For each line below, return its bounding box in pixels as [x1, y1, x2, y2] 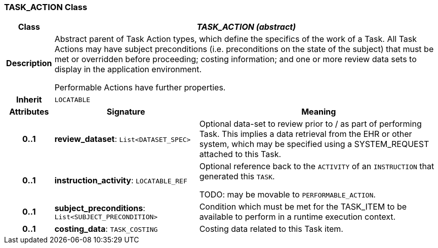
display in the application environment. [54, 64, 202, 75]
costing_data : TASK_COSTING [54, 224, 158, 234]
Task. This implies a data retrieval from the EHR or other [199, 129, 412, 139]
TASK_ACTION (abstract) [196, 22, 296, 32]
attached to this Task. [199, 149, 282, 160]
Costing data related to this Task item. [199, 224, 343, 234]
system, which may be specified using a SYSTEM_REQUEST [199, 139, 429, 150]
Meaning [301, 107, 336, 117]
